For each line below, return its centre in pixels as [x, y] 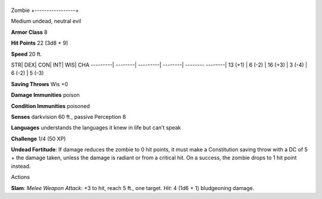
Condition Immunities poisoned [50, 106]
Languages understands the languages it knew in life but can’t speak [96, 128]
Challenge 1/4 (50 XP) [38, 138]
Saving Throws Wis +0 [40, 84]
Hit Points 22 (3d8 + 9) [40, 43]
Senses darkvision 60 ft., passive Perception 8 [69, 116]
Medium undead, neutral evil [46, 21]
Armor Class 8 [29, 32]
